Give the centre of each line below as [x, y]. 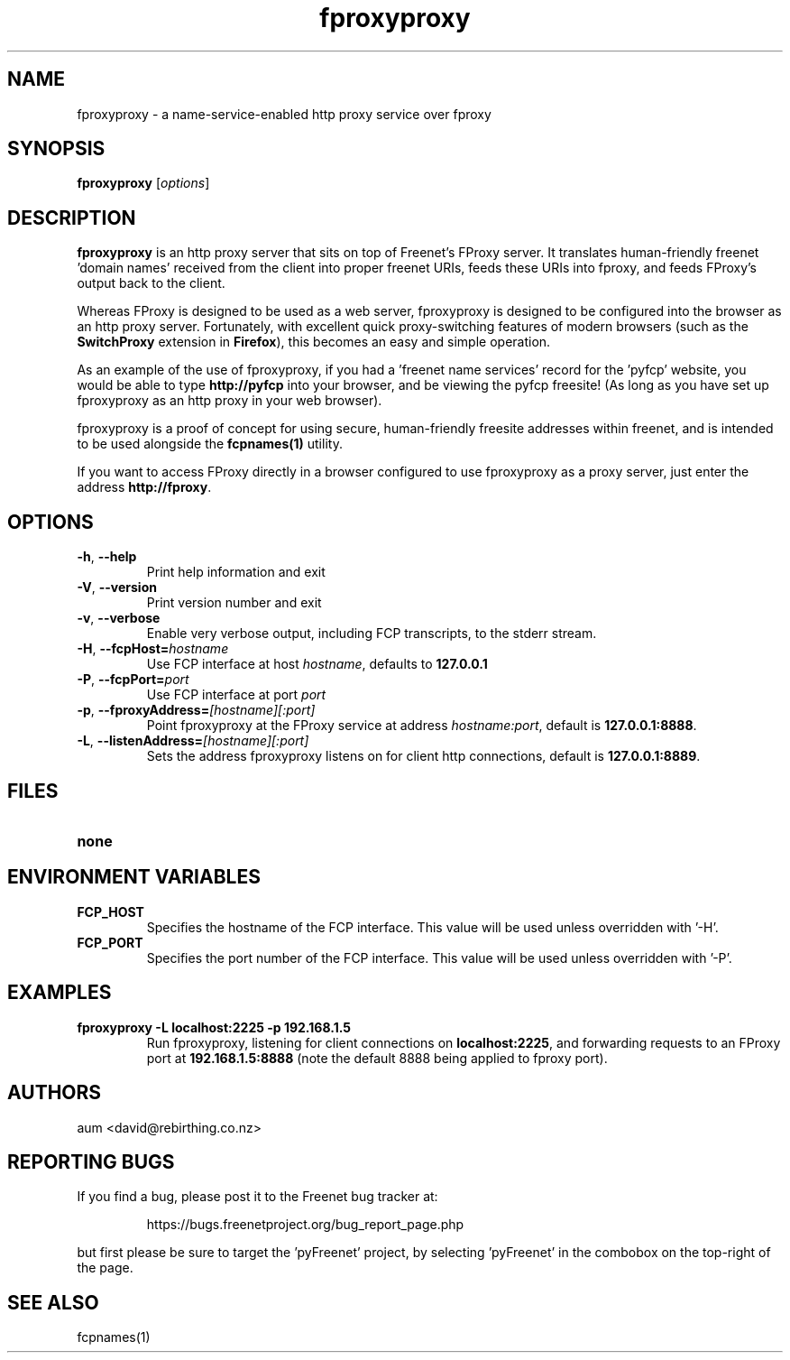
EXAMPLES [60, 993]
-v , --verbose [119, 618]
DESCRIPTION [72, 217]
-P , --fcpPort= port [133, 680]
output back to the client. [151, 283]
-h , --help [107, 557]
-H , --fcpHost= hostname [153, 649]
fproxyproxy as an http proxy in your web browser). [230, 401]
